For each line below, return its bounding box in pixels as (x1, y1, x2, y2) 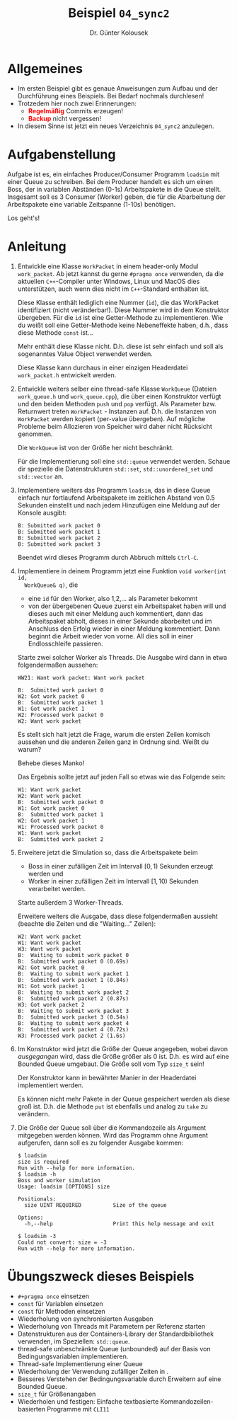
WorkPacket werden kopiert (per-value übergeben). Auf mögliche (17, 414, 206, 423)
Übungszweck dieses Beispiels (7, 1269, 195, 1284)
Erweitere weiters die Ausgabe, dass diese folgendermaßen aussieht (17, 912, 218, 920)
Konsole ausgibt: (17, 508, 67, 517)
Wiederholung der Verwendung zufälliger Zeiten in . (17, 1367, 168, 1375)
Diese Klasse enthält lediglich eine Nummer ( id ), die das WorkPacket (17, 298, 219, 307)
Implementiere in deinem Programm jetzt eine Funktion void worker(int (17, 566, 227, 575)
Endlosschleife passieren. (28, 639, 103, 648)
